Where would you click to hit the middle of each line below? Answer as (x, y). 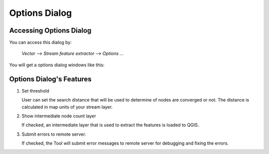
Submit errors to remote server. (54, 134)
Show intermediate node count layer (59, 116)
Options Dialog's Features (50, 79)
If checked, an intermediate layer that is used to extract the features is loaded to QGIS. (110, 125)
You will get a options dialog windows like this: (57, 65)
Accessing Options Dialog (50, 30)
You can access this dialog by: (40, 43)
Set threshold (35, 91)
